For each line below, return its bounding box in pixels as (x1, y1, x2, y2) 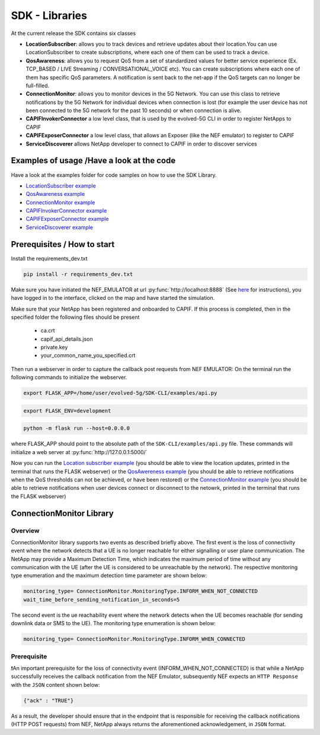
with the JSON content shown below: (11, 681, 100, 688)
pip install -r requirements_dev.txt (23, 271, 133, 277)
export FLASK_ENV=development (23, 407, 111, 414)
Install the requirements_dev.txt (11, 255, 88, 262)
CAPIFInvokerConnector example (25, 207, 107, 214)
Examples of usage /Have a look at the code (11, 156, 176, 166)
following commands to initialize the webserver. (11, 374, 127, 381)
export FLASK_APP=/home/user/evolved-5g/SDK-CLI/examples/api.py (23, 389, 217, 397)
